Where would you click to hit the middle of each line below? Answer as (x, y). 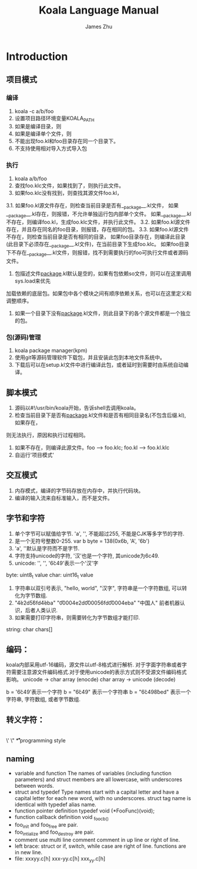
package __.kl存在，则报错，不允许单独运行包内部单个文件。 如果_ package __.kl (100, 214)
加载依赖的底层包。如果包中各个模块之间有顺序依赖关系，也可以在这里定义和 (99, 293)
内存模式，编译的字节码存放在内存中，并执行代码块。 (79, 490)
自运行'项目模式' (34, 455)
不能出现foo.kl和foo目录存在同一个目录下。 (67, 141)
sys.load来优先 (33, 281)
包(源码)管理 (24, 337)
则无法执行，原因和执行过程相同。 (47, 435)
